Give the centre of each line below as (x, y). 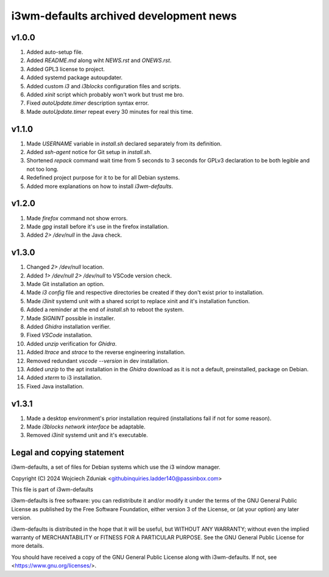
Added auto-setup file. (55, 52)
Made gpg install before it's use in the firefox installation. (98, 226)
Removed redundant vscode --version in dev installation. (98, 361)
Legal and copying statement (68, 453)
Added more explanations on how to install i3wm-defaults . (100, 186)
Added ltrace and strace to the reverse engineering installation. (106, 352)
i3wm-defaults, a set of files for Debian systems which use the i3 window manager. (116, 467)
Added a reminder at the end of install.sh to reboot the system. (105, 310)
